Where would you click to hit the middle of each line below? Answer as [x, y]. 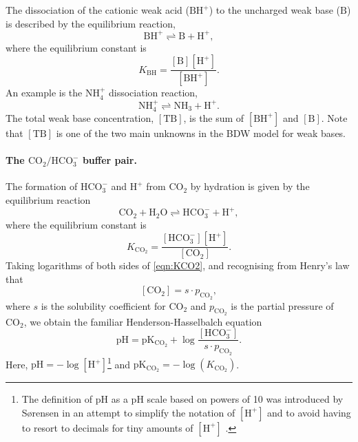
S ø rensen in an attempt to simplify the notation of [128, 412]
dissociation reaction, [153, 93]
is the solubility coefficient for [103, 305]
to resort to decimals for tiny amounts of [107, 427]
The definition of [57, 399]
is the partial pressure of [282, 305]
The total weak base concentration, [80, 117]
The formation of [42, 186]
